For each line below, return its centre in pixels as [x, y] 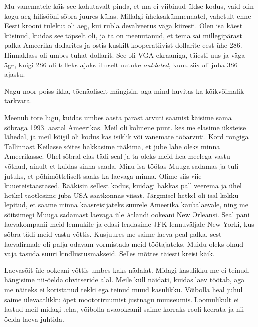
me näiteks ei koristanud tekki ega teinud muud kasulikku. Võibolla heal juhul [124, 290]
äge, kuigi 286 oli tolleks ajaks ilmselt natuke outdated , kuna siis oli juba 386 [121, 64]
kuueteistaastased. [32, 185]
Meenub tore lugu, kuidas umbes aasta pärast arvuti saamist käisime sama [118, 117]
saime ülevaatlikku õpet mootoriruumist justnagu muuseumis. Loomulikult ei [122, 299]
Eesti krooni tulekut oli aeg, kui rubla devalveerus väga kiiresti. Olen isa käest [124, 26]
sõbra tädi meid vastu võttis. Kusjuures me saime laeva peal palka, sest [113, 234]
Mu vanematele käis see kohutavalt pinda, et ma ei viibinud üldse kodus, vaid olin [129, 6]
